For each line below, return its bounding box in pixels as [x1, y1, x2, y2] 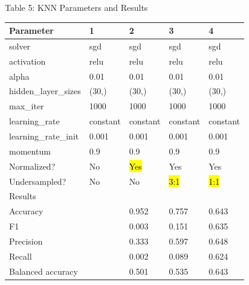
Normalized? [9, 159, 56, 172]
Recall [9, 249, 32, 262]
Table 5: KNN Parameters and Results [5, 1, 148, 13]
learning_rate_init [9, 130, 79, 142]
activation [9, 54, 46, 67]
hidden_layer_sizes [9, 85, 81, 97]
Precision [9, 234, 43, 247]
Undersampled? [9, 175, 66, 187]
